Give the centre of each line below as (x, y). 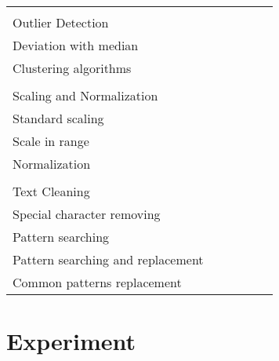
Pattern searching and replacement (108, 259)
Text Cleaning (51, 191)
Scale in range (51, 141)
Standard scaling (58, 118)
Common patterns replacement (97, 282)
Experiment (71, 341)
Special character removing (87, 214)
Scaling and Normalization (85, 95)
